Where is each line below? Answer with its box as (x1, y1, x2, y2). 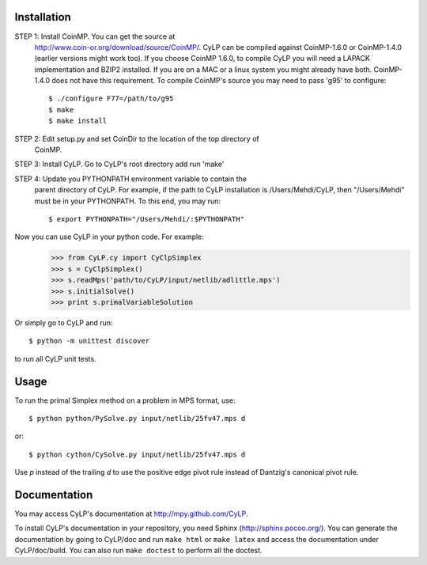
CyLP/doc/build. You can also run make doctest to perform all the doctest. (14, 546, 263, 556)
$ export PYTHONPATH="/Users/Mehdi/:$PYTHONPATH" (48, 214, 245, 223)
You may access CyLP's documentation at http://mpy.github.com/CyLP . (14, 509, 248, 518)
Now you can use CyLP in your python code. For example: (14, 232, 205, 241)
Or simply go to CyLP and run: (14, 317, 113, 328)
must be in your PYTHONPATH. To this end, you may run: (34, 196, 221, 206)
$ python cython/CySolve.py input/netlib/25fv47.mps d (28, 449, 246, 459)
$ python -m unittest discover (28, 336, 150, 346)
